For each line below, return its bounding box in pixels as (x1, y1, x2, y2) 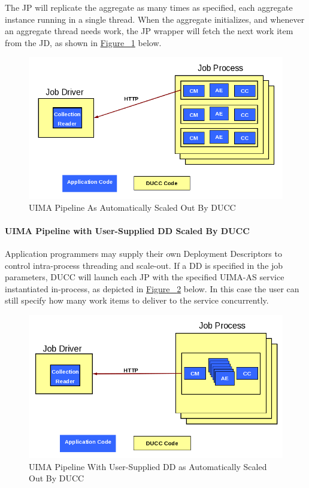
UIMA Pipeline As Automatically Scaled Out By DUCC (29, 201, 236, 213)
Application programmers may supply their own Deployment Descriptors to (5, 247, 282, 259)
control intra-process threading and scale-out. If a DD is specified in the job (5, 259, 283, 271)
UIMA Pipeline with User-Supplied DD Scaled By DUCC (5, 224, 250, 237)
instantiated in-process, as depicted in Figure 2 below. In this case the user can (5, 282, 299, 295)
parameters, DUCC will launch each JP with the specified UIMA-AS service (5, 271, 284, 283)
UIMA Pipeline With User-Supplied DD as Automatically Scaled (29, 460, 267, 472)
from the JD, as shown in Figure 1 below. (5, 36, 162, 49)
